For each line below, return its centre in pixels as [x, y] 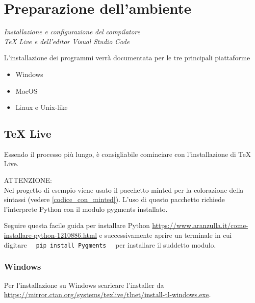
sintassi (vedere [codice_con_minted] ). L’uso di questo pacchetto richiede [115, 199]
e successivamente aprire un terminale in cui [166, 235]
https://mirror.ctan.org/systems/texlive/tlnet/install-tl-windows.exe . [107, 294]
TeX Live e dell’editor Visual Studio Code [67, 41]
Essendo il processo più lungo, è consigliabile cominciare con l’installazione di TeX [127, 154]
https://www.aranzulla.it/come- [200, 225]
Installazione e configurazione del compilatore [72, 32]
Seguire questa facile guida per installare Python [77, 225]
